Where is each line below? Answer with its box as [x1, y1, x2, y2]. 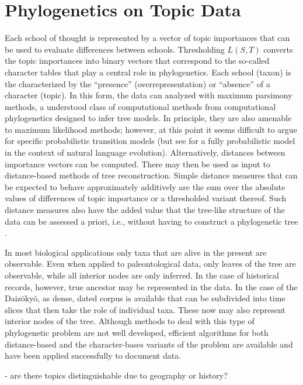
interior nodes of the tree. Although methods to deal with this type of [5, 315, 255, 327]
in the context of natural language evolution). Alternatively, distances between [5, 146, 285, 159]
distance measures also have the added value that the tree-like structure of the [5, 204, 285, 216]
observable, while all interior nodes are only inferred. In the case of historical [5, 269, 279, 281]
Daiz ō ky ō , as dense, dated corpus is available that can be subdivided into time [5, 292, 285, 304]
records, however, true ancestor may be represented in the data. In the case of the [5, 280, 298, 293]
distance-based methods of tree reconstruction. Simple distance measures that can [5, 169, 298, 181]
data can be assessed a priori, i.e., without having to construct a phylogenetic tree [5, 215, 298, 227]
